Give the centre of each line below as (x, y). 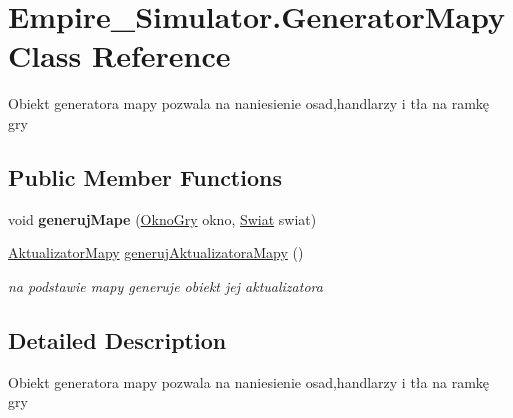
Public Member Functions (145, 176)
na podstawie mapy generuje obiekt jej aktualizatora (165, 285)
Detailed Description (117, 339)
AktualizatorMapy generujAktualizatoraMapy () (156, 252)
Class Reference (119, 55)
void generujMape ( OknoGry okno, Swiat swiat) (162, 218)
